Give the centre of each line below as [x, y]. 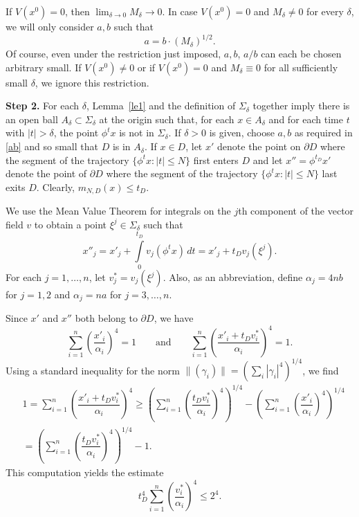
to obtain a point [71, 224]
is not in [137, 133]
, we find [321, 370]
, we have [174, 318]
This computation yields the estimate [85, 472]
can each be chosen [301, 54]
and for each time [306, 119]
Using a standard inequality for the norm [93, 370]
